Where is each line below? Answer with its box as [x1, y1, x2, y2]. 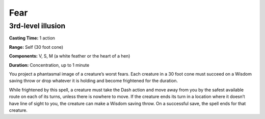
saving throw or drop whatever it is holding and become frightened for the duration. [9, 78, 178, 84]
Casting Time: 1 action [9, 35, 55, 41]
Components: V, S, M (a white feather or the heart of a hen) [9, 53, 131, 59]
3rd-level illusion [9, 21, 66, 30]
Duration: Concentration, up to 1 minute [9, 62, 89, 68]
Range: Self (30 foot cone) [9, 44, 63, 50]
